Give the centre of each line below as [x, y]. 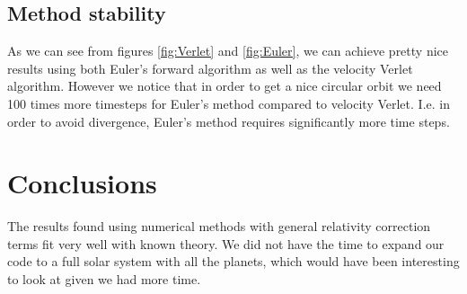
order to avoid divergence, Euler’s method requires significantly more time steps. [229, 121]
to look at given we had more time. [104, 279]
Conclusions [82, 183]
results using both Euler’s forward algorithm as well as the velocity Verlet [210, 68]
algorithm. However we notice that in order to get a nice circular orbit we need [225, 86]
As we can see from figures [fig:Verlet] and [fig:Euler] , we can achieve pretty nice [228, 51]
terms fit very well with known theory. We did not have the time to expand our [226, 243]
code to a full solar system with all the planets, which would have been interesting [233, 261]
